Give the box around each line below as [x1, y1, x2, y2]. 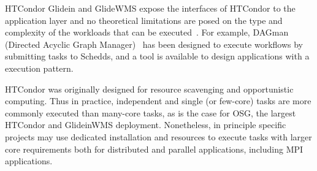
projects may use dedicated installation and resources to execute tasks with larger [5, 130, 312, 143]
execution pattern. [5, 61, 74, 74]
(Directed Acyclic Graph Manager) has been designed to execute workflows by [5, 37, 303, 50]
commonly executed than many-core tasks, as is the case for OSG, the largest [5, 106, 296, 119]
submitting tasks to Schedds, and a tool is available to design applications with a [5, 50, 310, 63]
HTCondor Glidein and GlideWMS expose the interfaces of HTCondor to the [5, 2, 296, 14]
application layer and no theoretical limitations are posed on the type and [5, 13, 283, 26]
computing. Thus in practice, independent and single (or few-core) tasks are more [5, 94, 311, 107]
